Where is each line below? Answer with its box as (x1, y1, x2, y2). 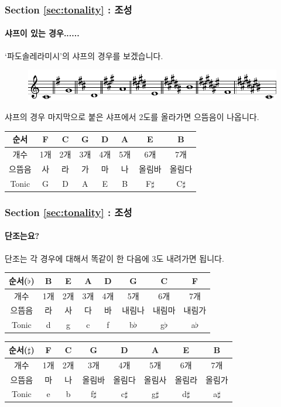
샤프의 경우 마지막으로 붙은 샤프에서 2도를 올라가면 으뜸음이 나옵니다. (5, 111, 259, 123)
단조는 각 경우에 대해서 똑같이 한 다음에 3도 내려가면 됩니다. (5, 252, 224, 264)
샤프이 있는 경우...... (5, 27, 80, 39)
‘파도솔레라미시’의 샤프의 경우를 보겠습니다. (5, 49, 163, 61)
